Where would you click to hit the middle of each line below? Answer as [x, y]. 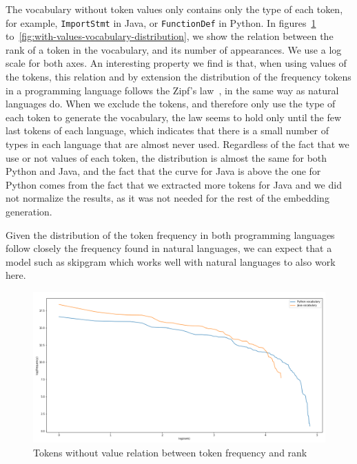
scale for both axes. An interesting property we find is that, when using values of [176, 63]
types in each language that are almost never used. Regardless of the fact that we [177, 144]
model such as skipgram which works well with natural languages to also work [171, 261]
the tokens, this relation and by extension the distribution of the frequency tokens [178, 77]
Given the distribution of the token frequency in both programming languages [170, 234]
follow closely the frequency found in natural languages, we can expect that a [169, 248]
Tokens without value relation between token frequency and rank [170, 452]
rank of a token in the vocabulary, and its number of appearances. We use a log [174, 49]
